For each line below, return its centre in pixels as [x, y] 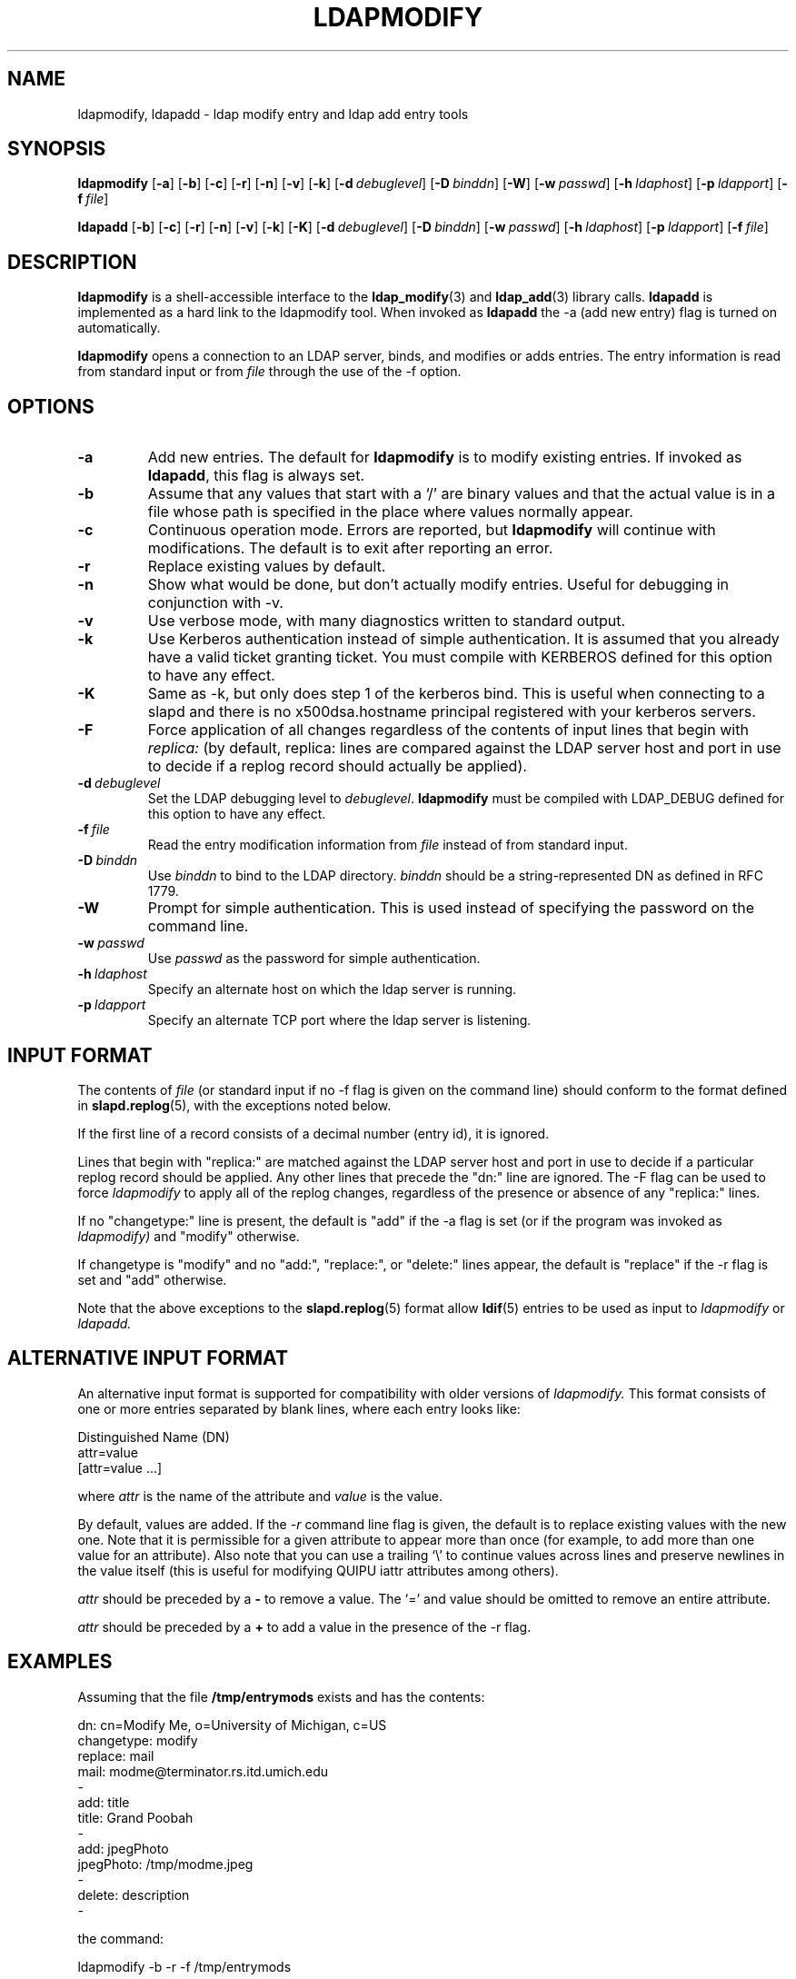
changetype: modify [138, 1740]
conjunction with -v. [215, 603]
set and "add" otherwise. [152, 1279]
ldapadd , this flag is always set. [256, 476]
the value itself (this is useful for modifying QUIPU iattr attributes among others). [318, 1570]
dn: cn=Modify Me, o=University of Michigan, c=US [232, 1725]
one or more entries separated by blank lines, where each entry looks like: [299, 1408]
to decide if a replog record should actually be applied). [337, 766]
